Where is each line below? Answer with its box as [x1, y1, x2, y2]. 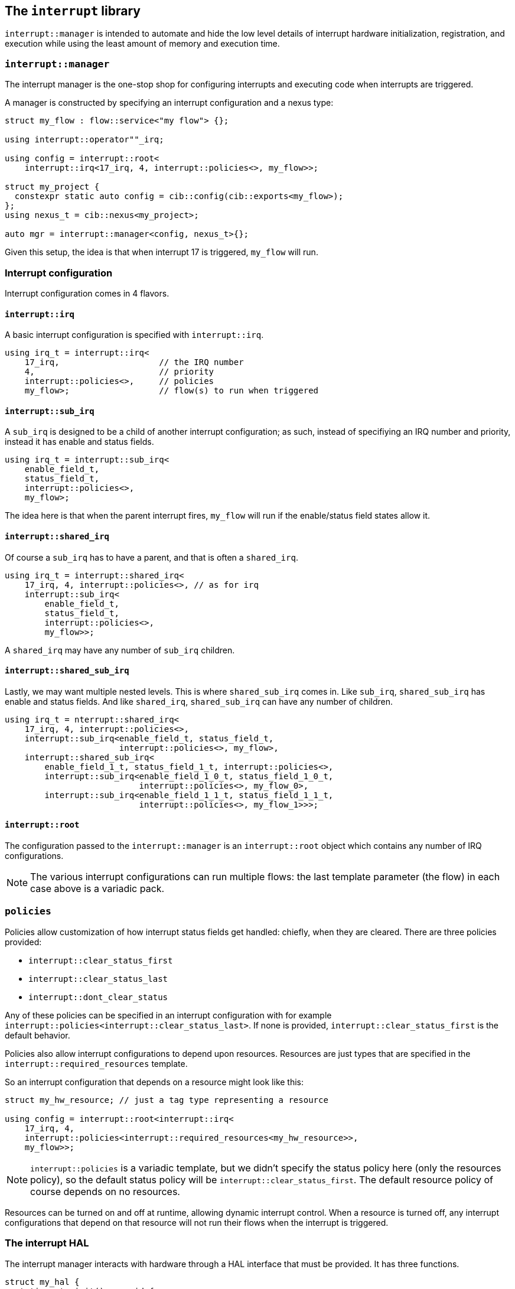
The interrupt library [5, 4, 141, 18]
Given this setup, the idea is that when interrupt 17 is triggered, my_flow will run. [5, 247, 318, 258]
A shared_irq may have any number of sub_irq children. [5, 644, 235, 655]
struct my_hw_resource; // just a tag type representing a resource [5, 1095, 328, 1105]
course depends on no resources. [30, 1185, 180, 1197]
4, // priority [24, 367, 214, 377]
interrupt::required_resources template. [5, 1058, 188, 1069]
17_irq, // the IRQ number [24, 357, 244, 367]
